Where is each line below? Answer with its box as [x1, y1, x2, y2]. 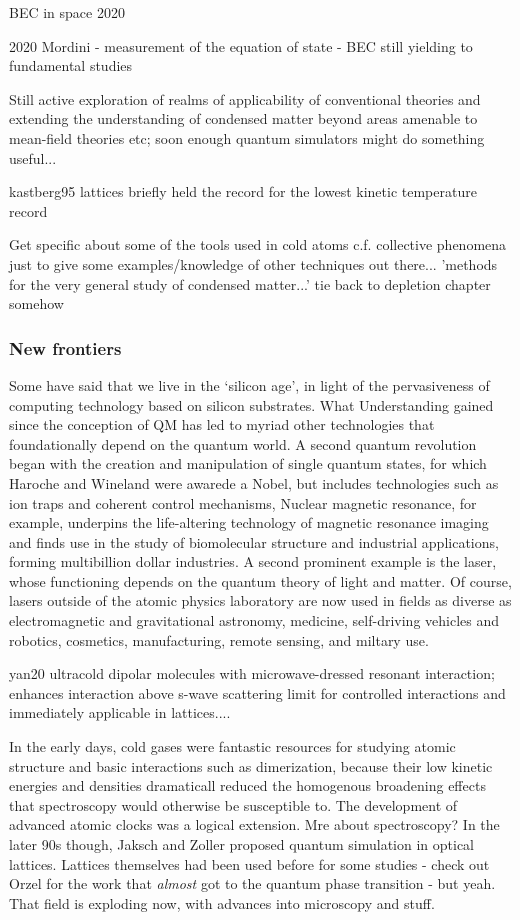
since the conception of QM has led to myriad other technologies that [9, 414, 435, 435]
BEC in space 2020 [9, 2, 125, 22]
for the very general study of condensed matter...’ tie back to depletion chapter [9, 273, 491, 294]
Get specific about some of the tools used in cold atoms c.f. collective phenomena [9, 234, 507, 255]
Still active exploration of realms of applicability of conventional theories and [9, 88, 481, 109]
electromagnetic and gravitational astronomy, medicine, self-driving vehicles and [9, 610, 500, 631]
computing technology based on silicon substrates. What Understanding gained [9, 394, 494, 415]
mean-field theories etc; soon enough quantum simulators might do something [9, 127, 485, 148]
